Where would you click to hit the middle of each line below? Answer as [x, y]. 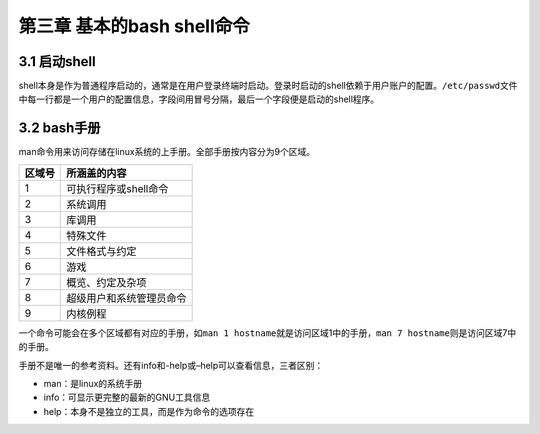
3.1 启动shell [57, 61]
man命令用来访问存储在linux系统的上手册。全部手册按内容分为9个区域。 [167, 152]
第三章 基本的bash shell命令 [134, 26]
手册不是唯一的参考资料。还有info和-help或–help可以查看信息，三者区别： [171, 365]
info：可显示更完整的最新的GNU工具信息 [127, 397]
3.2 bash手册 [59, 128]
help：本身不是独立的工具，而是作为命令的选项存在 [149, 411]
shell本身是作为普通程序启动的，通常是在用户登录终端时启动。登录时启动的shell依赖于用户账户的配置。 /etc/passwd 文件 [268, 86]
